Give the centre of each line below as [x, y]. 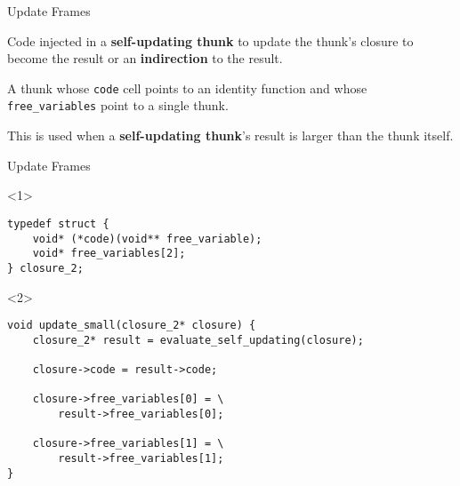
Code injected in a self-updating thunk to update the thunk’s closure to [210, 40]
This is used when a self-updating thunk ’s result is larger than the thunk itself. [230, 135]
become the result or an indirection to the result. [145, 58]
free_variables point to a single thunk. [118, 105]
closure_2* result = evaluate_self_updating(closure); [198, 340]
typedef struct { [58, 223]
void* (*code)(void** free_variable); [147, 239]
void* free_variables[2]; [109, 254]
